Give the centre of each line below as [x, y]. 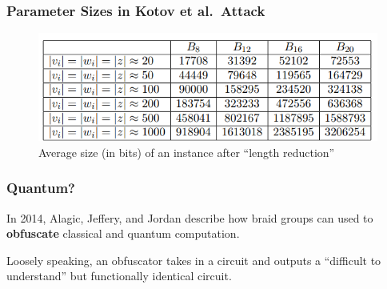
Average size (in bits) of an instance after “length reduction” [187, 152]
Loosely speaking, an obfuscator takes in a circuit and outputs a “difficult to [194, 260]
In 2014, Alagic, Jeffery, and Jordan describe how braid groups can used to [190, 217]
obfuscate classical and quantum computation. [123, 233]
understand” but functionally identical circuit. [119, 276]
